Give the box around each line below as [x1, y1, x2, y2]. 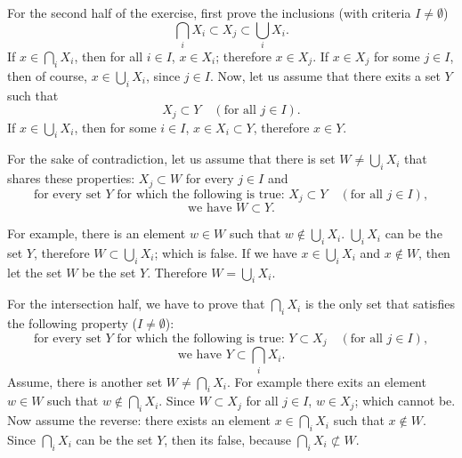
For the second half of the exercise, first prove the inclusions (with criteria [7, 4, 411, 21]
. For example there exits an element [227, 372, 426, 390]
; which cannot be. [354, 391, 456, 410]
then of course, [7, 66, 87, 84]
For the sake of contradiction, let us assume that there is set [7, 149, 336, 168]
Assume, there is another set [7, 372, 163, 390]
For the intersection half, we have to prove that [7, 294, 265, 313]
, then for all [74, 46, 143, 65]
